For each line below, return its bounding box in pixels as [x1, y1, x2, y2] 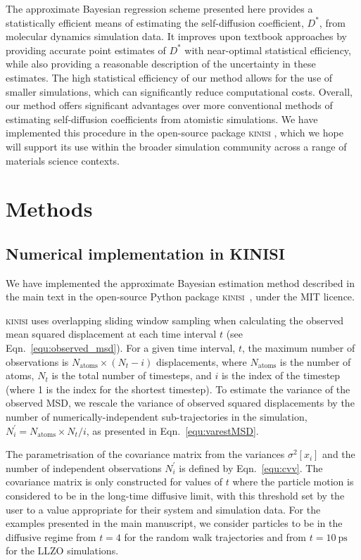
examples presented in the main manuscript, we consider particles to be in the [6, 516, 343, 530]
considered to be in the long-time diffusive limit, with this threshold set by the [6, 488, 345, 503]
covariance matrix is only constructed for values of [6, 474, 222, 489]
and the [322, 447, 355, 462]
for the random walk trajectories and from [124, 529, 307, 544]
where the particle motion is [232, 474, 354, 489]
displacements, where [156, 354, 247, 369]
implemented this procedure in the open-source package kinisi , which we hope [6, 125, 343, 140]
